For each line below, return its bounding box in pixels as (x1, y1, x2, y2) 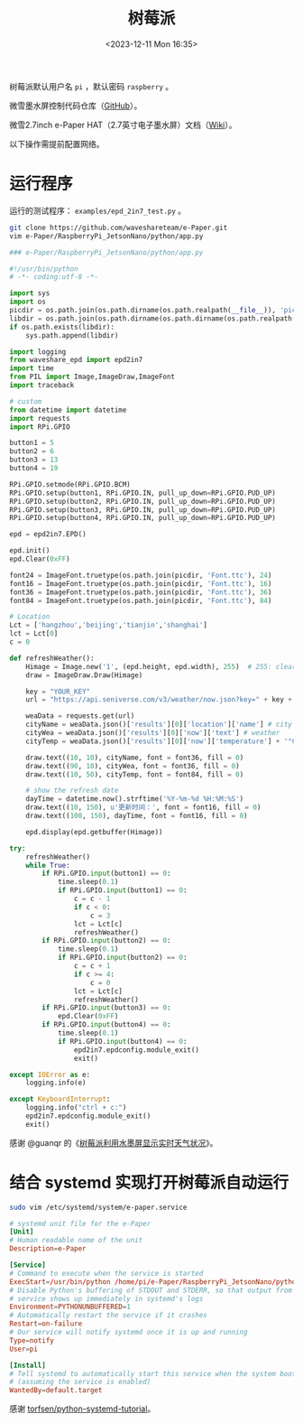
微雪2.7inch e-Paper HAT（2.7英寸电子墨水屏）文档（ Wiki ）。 (9, 119, 237, 130)
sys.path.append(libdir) (25, 330, 119, 339)
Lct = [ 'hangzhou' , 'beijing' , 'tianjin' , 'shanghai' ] (9, 620, 207, 630)
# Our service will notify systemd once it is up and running (9, 1328, 248, 1337)
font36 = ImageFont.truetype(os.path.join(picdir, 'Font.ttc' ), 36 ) (9, 588, 272, 597)
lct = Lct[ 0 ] (9, 629, 59, 638)
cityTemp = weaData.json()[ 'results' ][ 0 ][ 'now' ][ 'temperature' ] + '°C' (25, 737, 300, 746)
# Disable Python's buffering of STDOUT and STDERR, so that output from (9, 1286, 293, 1295)
